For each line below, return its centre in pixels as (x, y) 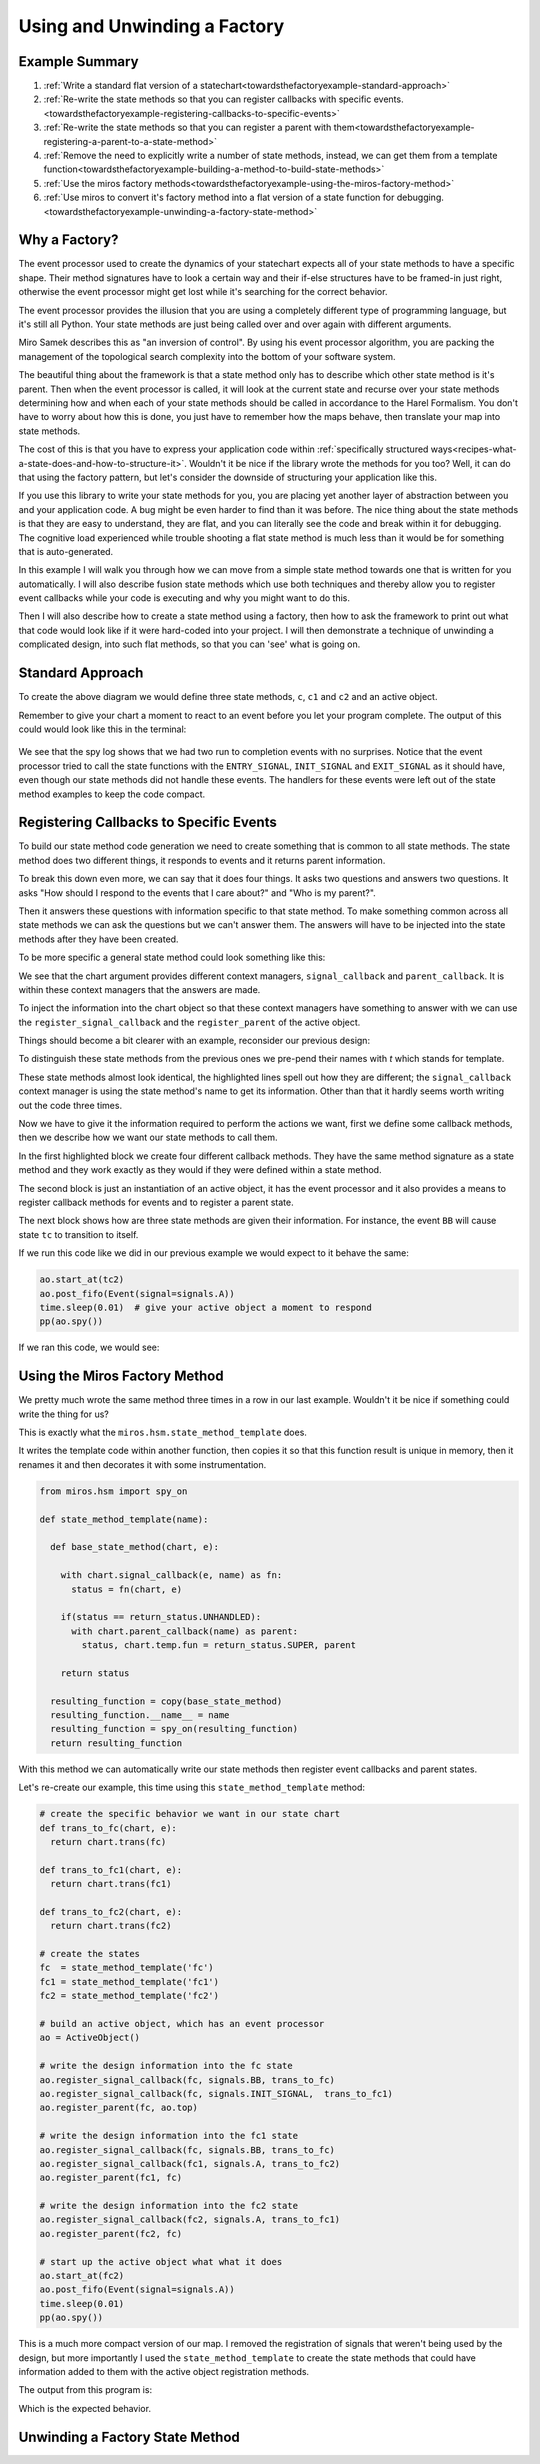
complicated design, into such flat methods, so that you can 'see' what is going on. (189, 644)
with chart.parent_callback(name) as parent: (185, 1631)
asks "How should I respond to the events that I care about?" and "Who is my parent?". (197, 892)
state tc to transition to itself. (78, 1234)
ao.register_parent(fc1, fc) (111, 2178)
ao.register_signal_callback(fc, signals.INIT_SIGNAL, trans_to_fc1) (216, 2093)
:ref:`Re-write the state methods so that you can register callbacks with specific (207, 99)
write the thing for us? (63, 1414)
